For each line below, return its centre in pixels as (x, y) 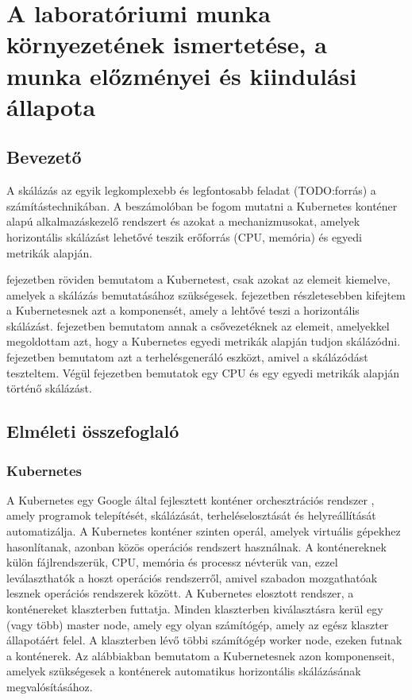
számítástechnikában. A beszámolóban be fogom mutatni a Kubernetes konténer (202, 205)
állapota (51, 106)
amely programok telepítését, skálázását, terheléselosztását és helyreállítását (191, 515)
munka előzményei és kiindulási (182, 75)
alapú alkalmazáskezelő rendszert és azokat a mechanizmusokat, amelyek (183, 221)
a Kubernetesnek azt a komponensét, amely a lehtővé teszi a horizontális (183, 310)
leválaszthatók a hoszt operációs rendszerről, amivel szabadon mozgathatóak (192, 577)
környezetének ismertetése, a (167, 44)
